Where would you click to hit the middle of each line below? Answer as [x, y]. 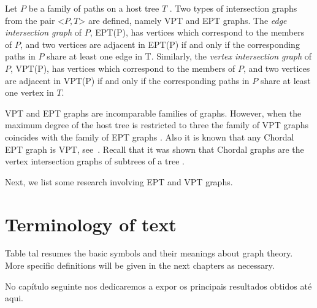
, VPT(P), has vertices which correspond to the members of [123, 68]
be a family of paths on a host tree [94, 8]
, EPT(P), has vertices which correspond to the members [197, 32]
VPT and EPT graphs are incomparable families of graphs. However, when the [153, 113]
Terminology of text [91, 224]
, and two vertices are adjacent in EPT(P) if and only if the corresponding [160, 44]
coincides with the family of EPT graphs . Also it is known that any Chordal [150, 137]
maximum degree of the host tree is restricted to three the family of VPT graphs [157, 125]
